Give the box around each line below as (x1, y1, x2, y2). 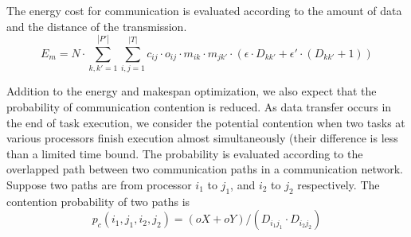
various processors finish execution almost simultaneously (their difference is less (6, 130, 398, 146)
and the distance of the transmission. (6, 17, 187, 34)
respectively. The (297, 176, 380, 192)
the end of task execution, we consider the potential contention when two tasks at (6, 114, 405, 130)
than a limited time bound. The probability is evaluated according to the (6, 145, 363, 161)
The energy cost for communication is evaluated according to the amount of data (6, 2, 402, 18)
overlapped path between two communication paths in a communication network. (6, 161, 403, 177)
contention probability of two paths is (6, 192, 190, 209)
